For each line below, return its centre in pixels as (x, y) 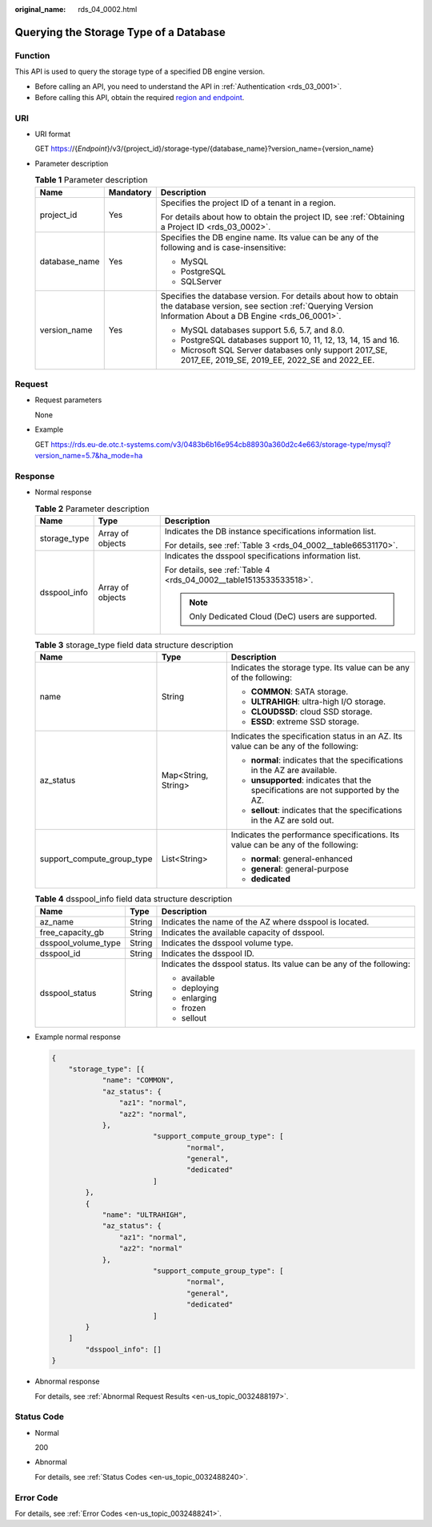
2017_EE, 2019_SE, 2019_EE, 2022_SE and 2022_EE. (278, 360)
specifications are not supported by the (325, 791)
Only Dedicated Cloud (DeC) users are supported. (283, 616)
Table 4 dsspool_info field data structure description (134, 899)
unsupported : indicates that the (311, 780)
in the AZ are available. (294, 771)
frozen (194, 1008)
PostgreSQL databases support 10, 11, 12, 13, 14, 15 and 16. (290, 340)
